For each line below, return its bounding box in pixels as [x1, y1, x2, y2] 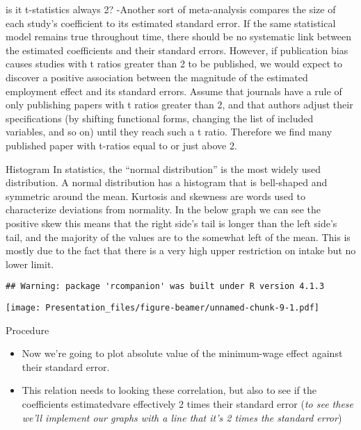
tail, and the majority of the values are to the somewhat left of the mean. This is [6, 229, 351, 244]
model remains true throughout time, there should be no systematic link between [6, 29, 352, 44]
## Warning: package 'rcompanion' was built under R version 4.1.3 [6, 281, 325, 292]
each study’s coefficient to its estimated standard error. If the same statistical [6, 15, 336, 30]
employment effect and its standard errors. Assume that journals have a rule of [6, 83, 342, 98]
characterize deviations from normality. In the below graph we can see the [6, 202, 321, 217]
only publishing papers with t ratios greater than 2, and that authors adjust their [6, 97, 353, 112]
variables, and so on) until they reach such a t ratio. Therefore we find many [6, 124, 332, 139]
